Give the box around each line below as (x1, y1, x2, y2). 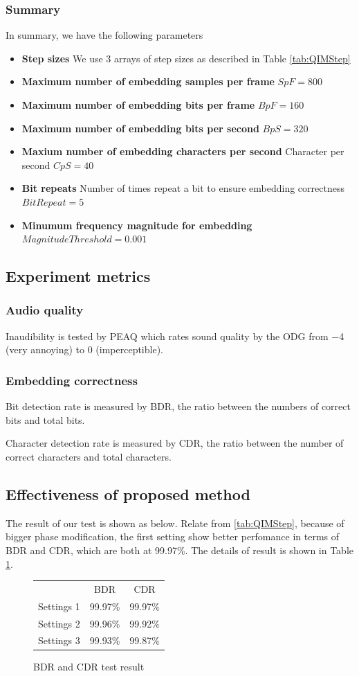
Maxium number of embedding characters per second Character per (21, 144, 344, 159)
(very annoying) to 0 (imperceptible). (6, 342, 163, 357)
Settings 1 (38, 598, 80, 613)
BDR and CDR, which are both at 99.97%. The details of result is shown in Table (6, 542, 354, 557)
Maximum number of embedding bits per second (21, 121, 259, 135)
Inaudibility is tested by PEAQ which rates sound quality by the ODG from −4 (6, 328, 344, 343)
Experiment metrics (6, 265, 151, 287)
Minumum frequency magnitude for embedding (21, 217, 252, 232)
